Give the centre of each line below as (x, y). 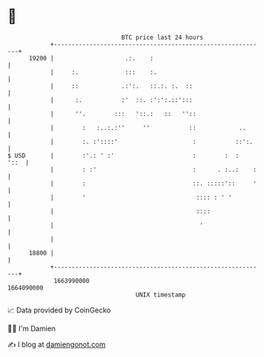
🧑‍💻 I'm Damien (32, 328)
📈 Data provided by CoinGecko (59, 310)
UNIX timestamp (161, 295)
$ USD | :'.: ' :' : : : (123, 155)
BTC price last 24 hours (162, 37)
